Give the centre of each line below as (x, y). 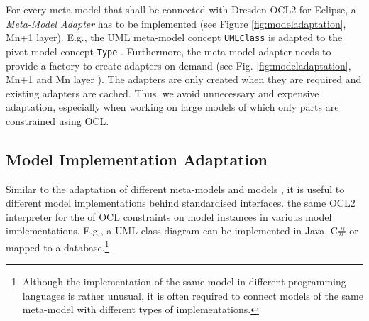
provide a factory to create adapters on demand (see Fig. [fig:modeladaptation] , (178, 65)
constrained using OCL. (57, 120)
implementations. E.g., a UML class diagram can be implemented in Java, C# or (182, 230)
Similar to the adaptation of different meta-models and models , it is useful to (175, 189)
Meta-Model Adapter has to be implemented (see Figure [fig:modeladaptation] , (176, 23)
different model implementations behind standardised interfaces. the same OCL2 (181, 203)
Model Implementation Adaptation (137, 159)
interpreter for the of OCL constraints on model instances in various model (169, 216)
